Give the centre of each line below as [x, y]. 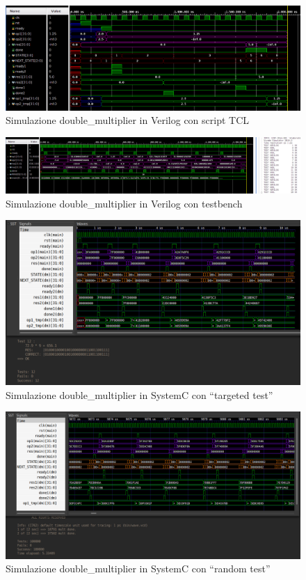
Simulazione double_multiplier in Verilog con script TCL [128, 120]
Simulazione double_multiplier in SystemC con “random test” [138, 569]
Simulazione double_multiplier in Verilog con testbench [124, 203]
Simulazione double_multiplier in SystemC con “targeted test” [139, 394]
